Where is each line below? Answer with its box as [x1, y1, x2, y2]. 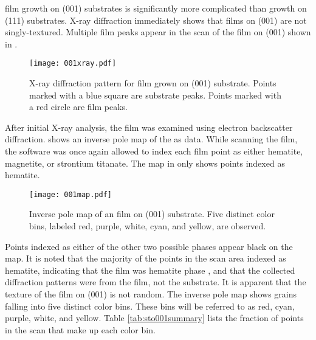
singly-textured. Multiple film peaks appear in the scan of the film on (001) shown [5, 26, 311, 38]
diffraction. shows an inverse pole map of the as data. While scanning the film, [5, 133, 298, 145]
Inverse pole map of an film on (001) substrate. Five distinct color [29, 207, 275, 220]
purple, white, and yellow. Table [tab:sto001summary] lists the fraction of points [5, 311, 304, 324]
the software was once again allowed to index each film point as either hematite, [5, 145, 303, 157]
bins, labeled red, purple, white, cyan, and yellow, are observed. [29, 220, 266, 232]
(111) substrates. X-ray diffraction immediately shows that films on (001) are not [5, 13, 307, 26]
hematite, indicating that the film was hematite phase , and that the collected [5, 263, 295, 276]
